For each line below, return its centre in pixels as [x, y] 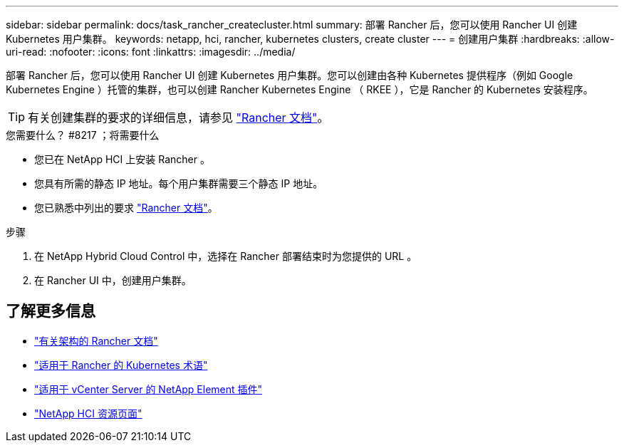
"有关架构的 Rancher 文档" [96, 340]
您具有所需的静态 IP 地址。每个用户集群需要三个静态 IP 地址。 [179, 183]
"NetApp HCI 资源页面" [88, 413]
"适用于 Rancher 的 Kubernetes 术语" [121, 365]
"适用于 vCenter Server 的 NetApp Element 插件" [149, 389]
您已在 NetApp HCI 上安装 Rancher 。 [122, 159]
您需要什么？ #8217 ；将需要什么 [83, 135]
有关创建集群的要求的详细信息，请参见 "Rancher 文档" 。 [178, 118]
